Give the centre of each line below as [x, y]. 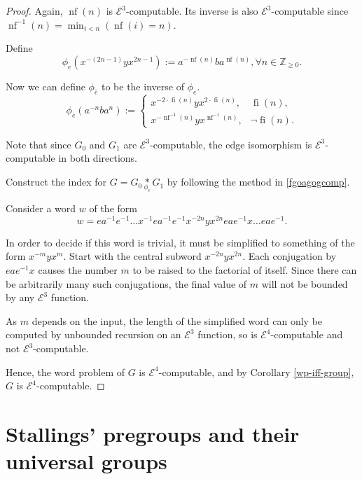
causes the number [78, 270]
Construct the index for [56, 182]
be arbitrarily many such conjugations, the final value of [126, 283]
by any [20, 297]
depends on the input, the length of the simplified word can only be [177, 320]
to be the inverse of [142, 86]
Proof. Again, [34, 11]
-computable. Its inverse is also [192, 11]
